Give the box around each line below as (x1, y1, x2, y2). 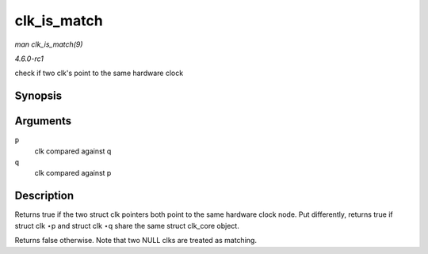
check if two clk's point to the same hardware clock (14, 68, 184, 78)
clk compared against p (34, 169, 112, 178)
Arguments (14, 115, 72, 128)
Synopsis (14, 89, 63, 103)
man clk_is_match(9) (14, 40, 83, 49)
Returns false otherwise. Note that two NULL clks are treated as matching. (14, 236, 258, 245)
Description (14, 189, 75, 203)
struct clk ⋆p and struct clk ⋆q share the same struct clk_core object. (14, 221, 239, 230)
